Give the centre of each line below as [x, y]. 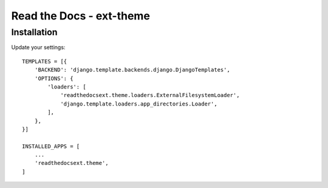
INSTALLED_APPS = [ [51, 146]
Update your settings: [38, 47]
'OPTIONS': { [54, 78]
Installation [34, 32]
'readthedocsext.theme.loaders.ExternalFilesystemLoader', [150, 95]
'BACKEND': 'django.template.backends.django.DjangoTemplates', [132, 70]
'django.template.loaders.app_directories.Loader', [139, 104]
